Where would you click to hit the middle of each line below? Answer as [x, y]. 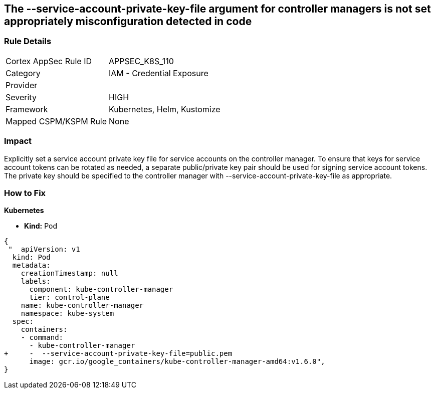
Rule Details [28, 41]
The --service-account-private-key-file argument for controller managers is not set [217, 9]
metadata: [31, 265]
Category [23, 73]
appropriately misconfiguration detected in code [128, 21]
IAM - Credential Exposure [159, 73]
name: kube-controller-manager [82, 306]
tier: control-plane [69, 298]
